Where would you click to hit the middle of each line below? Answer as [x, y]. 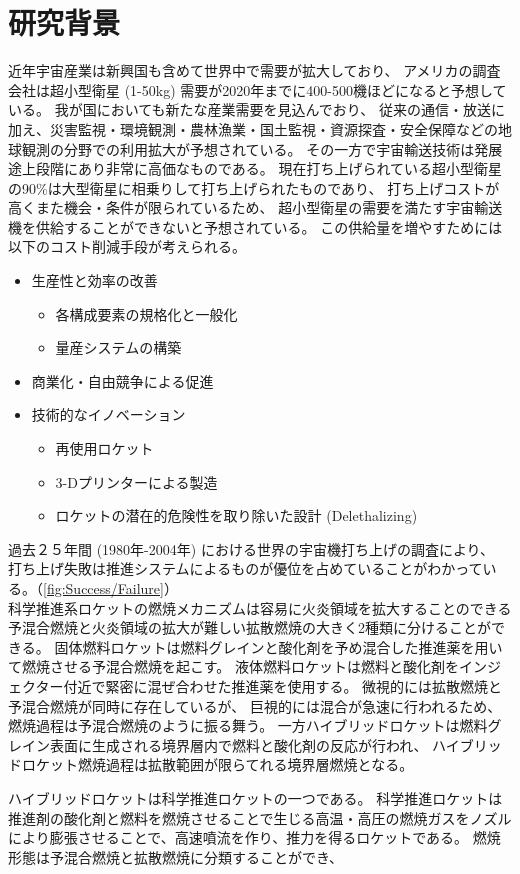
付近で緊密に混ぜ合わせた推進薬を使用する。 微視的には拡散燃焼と [283, 685]
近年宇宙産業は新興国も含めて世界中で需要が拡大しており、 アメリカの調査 [254, 70]
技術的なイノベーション [108, 414]
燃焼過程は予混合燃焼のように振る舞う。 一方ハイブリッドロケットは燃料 [248, 725]
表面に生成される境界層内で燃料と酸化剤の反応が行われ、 [238, 744]
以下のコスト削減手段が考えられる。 [127, 246]
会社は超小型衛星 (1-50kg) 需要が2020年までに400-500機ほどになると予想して [257, 89]
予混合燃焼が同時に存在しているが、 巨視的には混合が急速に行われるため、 [255, 705]
